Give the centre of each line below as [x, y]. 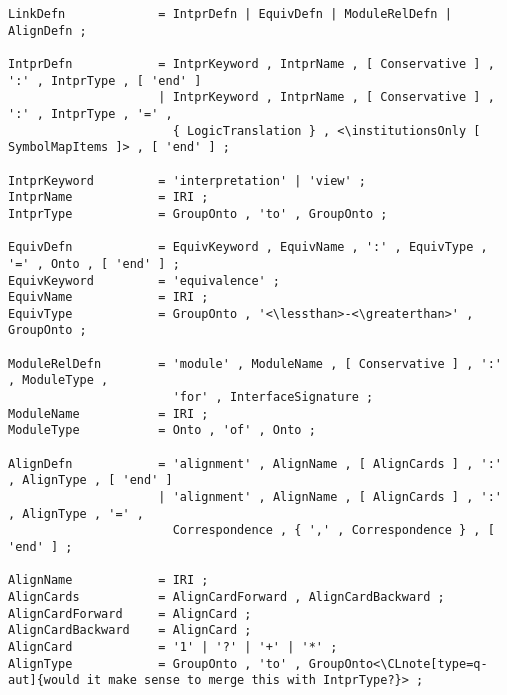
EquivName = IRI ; [108, 297]
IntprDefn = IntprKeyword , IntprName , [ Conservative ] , [251, 63]
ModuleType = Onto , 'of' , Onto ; [162, 430]
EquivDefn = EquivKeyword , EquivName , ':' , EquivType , [248, 247]
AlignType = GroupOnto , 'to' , [155, 663]
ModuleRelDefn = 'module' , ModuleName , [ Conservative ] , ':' [255, 363]
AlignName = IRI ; [108, 580]
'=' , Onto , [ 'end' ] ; [94, 263]
